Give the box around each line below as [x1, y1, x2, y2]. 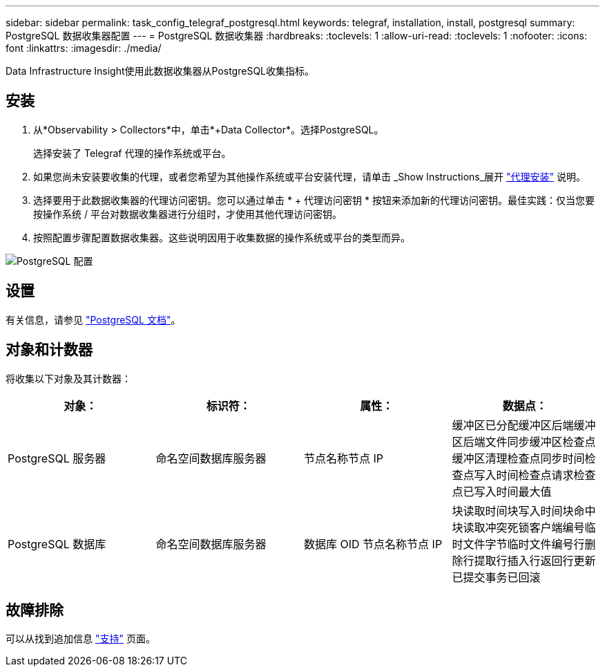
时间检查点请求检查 [496, 467, 596, 482]
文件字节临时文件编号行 [463, 536, 585, 551]
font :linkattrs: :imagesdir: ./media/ [6, 42, 162, 54]
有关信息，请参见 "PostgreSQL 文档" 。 [6, 313, 181, 326]
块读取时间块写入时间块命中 [452, 503, 596, 518]
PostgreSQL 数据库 [8, 536, 106, 551]
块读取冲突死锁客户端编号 [452, 520, 585, 534]
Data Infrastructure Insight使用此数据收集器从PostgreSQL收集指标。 [6, 65, 315, 77]
